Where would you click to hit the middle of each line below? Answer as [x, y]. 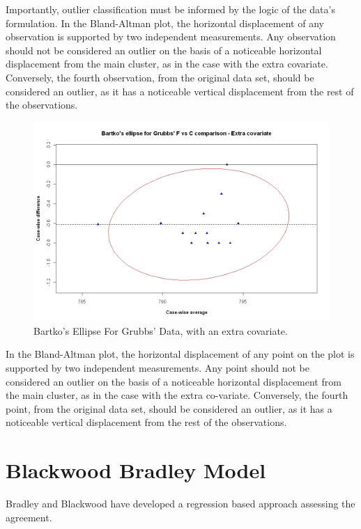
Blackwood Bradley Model [136, 470]
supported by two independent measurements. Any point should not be [158, 368]
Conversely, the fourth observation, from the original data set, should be [160, 77]
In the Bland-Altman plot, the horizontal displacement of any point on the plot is [180, 354]
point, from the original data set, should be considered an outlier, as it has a [169, 408]
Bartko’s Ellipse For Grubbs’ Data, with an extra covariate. [161, 330]
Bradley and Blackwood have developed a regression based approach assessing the [180, 504]
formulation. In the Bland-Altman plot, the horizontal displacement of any [165, 23]
